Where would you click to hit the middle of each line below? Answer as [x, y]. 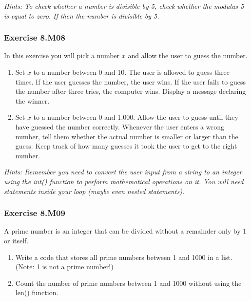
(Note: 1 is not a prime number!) [64, 267]
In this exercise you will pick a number [62, 55]
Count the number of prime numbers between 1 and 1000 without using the [128, 283]
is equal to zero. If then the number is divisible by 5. [82, 15]
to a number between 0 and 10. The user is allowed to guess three [132, 72]
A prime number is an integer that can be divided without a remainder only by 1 [125, 231]
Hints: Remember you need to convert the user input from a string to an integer [123, 172]
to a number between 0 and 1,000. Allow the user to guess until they [136, 117]
